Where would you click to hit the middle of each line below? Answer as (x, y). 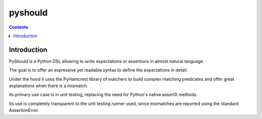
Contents (19, 27)
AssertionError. (24, 110)
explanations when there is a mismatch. (49, 86)
